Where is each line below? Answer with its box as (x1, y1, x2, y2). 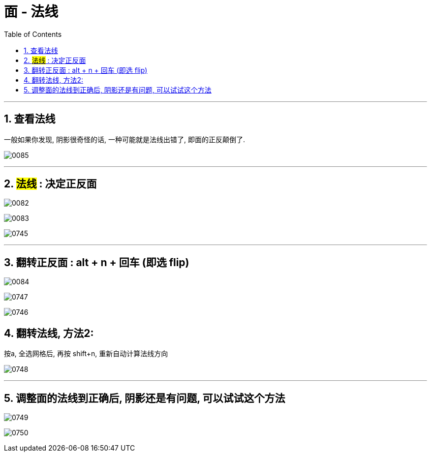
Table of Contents (4, 30, 62, 38)
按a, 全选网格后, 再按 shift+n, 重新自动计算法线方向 (4, 349, 168, 358)
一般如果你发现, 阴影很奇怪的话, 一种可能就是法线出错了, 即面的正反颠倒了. (4, 135, 245, 144)
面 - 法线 (4, 3, 59, 20)
